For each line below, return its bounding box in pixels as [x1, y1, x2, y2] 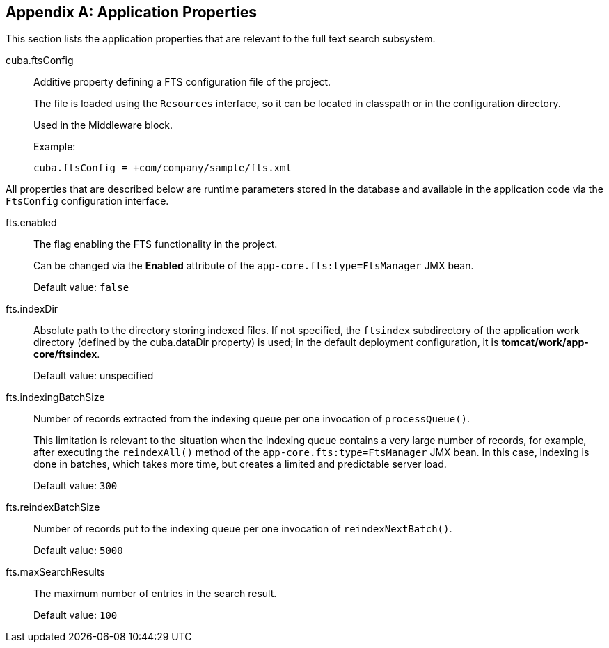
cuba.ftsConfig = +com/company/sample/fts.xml [33, 162, 292, 174]
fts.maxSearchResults [6, 566, 105, 578]
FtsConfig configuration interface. [6, 195, 169, 207]
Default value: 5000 [33, 544, 123, 557]
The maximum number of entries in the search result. [33, 587, 277, 600]
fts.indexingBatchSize [6, 391, 105, 404]
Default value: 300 [33, 480, 118, 492]
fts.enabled [6, 216, 57, 229]
